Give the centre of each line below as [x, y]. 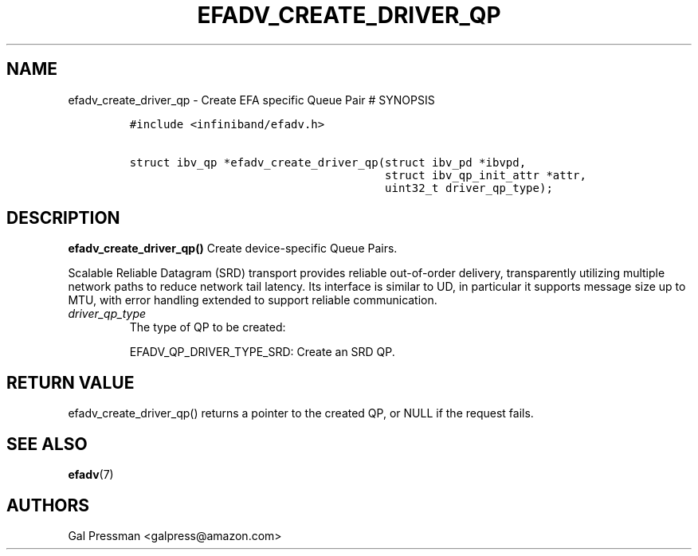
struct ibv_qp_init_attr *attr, [486, 175]
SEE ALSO [47, 444]
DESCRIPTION [63, 218]
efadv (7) [91, 475]
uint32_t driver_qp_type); [469, 188]
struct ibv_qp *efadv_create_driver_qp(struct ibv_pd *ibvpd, [328, 162]
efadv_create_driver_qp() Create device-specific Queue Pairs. [233, 249]
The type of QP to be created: [208, 327]
